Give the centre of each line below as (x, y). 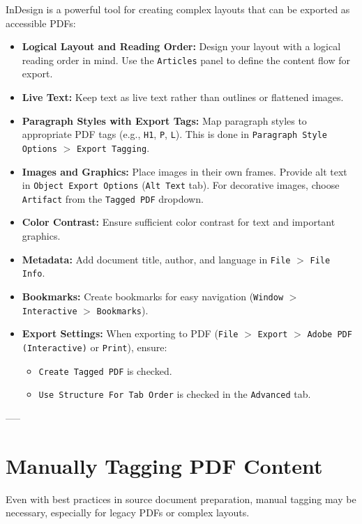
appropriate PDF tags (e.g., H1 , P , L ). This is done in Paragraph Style (175, 134)
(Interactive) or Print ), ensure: (95, 347)
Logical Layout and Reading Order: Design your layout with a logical (181, 46)
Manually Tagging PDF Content (164, 465)
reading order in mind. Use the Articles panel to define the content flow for (186, 60)
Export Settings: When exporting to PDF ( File (130, 333)
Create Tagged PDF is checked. (105, 370)
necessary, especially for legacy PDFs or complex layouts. (128, 513)
